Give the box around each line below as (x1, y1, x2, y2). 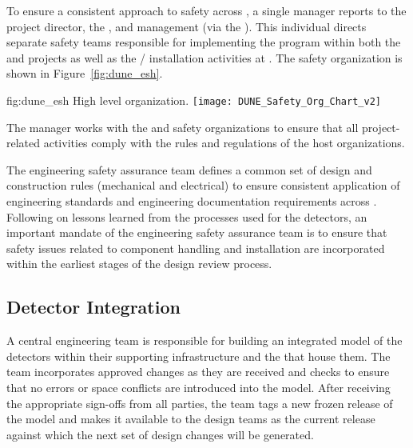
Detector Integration (6, 294, 181, 319)
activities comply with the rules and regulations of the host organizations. (43, 134, 405, 151)
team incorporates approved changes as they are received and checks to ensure (6, 363, 390, 380)
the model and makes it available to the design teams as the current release (6, 410, 375, 427)
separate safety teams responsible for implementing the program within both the (6, 34, 401, 50)
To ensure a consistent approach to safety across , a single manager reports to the (6, 2, 407, 18)
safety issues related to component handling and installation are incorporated (6, 239, 385, 256)
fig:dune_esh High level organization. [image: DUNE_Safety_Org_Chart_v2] (6, 91, 381, 108)
